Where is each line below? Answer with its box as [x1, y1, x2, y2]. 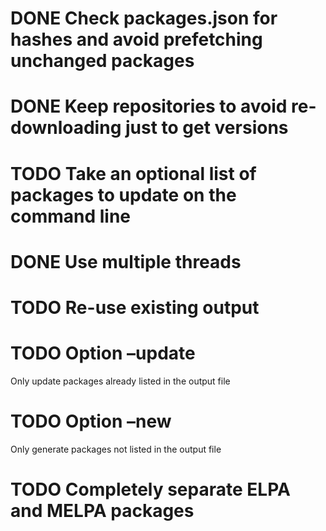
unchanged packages [10, 50, 195, 72]
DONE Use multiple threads [10, 250, 242, 273]
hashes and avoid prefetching [10, 28, 263, 51]
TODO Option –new [10, 410, 172, 433]
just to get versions [124, 117, 289, 139]
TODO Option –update [10, 342, 196, 365]
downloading [10, 117, 122, 139]
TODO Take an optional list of [10, 162, 257, 185]
